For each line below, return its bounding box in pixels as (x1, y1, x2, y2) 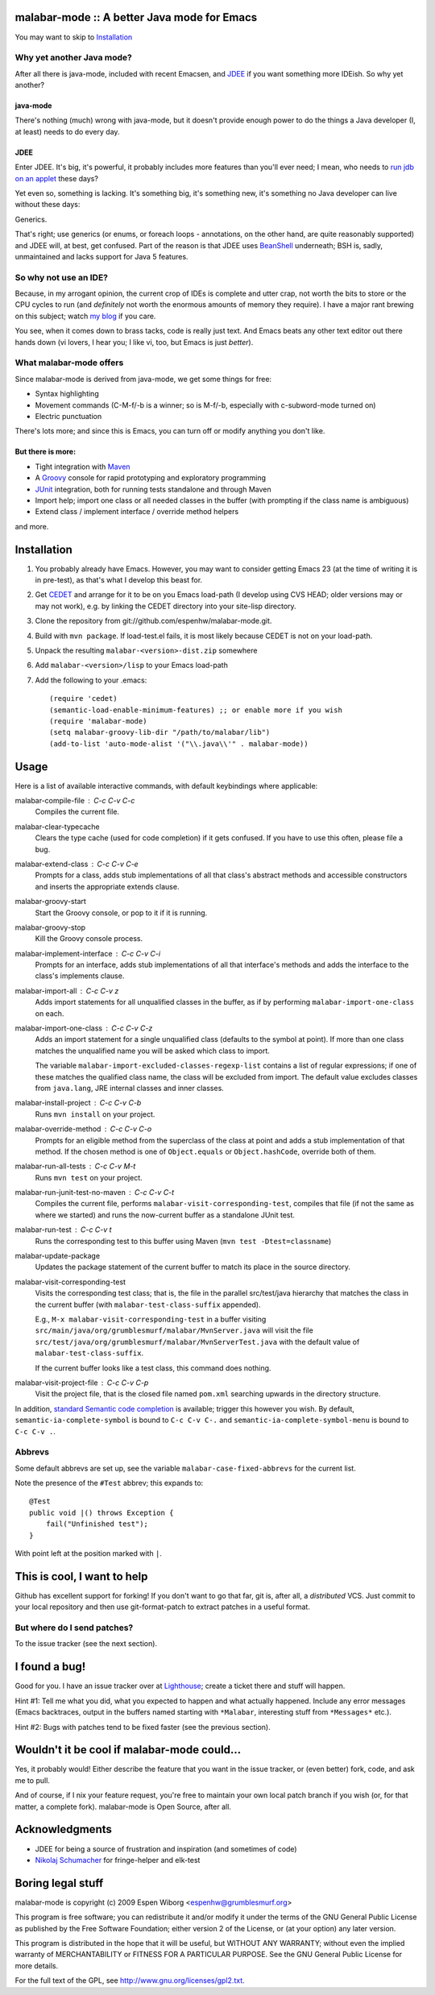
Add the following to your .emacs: (35, 675, 147, 685)
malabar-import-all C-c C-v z (14, 985, 119, 995)
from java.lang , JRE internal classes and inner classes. (35, 1083, 225, 1093)
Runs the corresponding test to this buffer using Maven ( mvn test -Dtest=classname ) (35, 1236, 332, 1246)
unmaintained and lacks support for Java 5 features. (14, 251, 188, 261)
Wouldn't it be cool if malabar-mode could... (14, 1743, 242, 1757)
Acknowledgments (14, 1823, 113, 1836)
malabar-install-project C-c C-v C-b (14, 1098, 142, 1108)
